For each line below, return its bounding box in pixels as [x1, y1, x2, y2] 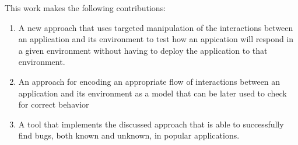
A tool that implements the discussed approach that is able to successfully [18, 118, 284, 130]
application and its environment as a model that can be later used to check [18, 87, 287, 99]
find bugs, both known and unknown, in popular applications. [18, 129, 240, 141]
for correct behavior [18, 98, 89, 111]
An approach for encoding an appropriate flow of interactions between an [18, 75, 281, 87]
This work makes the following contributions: [5, 2, 166, 13]
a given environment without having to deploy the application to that [18, 44, 268, 56]
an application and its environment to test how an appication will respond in [18, 33, 294, 45]
